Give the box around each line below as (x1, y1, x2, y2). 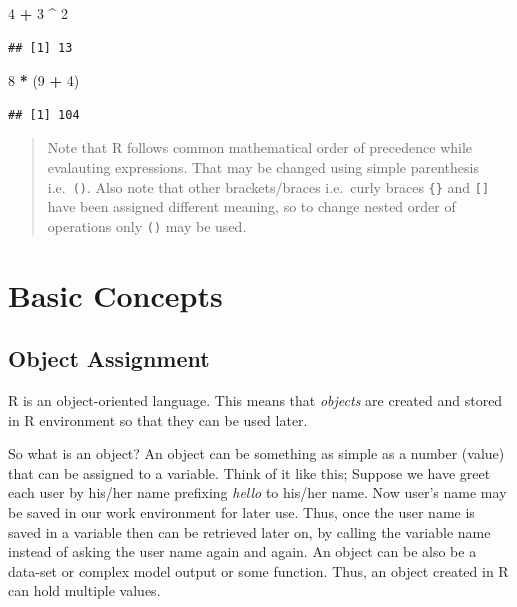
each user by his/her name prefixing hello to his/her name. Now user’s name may (8, 482, 507, 503)
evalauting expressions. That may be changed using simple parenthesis (47, 156, 479, 177)
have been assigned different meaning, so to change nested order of (47, 196, 456, 217)
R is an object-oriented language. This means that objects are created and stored (8, 390, 503, 411)
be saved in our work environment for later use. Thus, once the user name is (8, 502, 475, 523)
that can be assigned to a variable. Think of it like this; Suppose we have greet (8, 462, 491, 483)
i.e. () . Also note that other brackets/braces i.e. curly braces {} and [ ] (47, 176, 490, 197)
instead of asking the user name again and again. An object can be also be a (8, 541, 477, 562)
